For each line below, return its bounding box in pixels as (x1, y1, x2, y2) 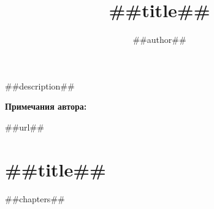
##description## (5, 79, 75, 92)
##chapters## (5, 192, 65, 205)
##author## (132, 33, 186, 46)
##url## (5, 120, 44, 133)
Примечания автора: (5, 100, 87, 113)
